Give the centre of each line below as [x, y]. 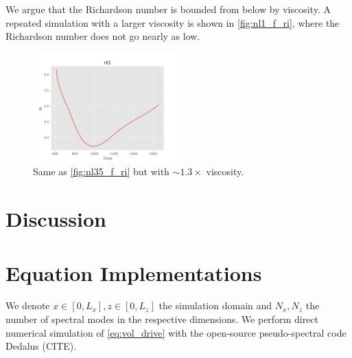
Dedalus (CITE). [41, 346]
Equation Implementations [134, 272]
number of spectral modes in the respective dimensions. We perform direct [162, 319]
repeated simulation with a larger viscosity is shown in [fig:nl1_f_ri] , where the [173, 22]
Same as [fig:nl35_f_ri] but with [101, 171]
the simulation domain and [215, 305]
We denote [28, 305]
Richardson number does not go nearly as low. [103, 36]
